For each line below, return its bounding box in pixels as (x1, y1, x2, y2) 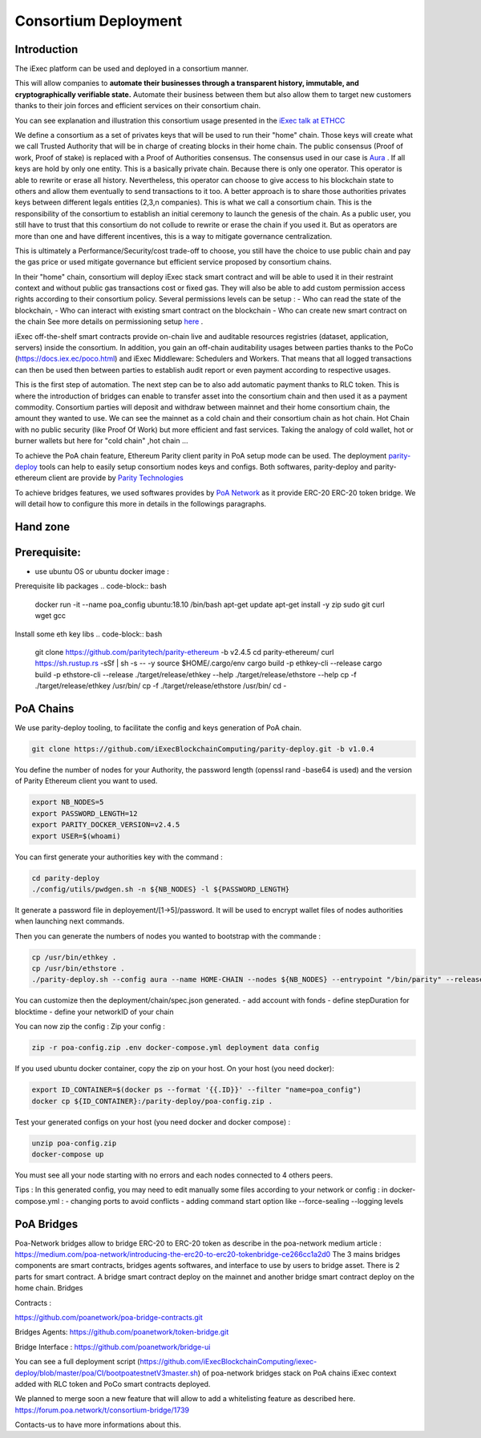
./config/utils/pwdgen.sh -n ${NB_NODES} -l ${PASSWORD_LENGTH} (31, 884, 290, 894)
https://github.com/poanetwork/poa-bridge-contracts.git (14, 1312, 204, 1322)
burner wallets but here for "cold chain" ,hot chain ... (14, 436, 188, 446)
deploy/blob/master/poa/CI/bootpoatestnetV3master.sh (14, 1367, 198, 1378)
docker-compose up (31, 1149, 104, 1158)
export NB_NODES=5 (31, 798, 104, 807)
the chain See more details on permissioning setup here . (14, 317, 204, 326)
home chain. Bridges (14, 1283, 83, 1293)
